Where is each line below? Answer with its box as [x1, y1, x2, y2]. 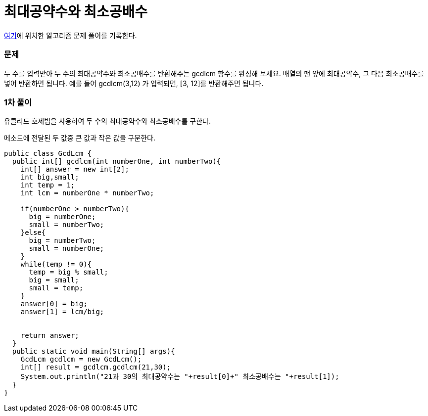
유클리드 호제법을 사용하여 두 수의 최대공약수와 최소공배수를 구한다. [4, 117, 211, 126]
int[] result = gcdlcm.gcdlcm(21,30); [20, 363, 171, 371]
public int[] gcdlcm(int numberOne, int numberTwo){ [12, 157, 221, 166]
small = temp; [29, 284, 84, 292]
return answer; [20, 331, 79, 340]
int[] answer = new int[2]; [20, 165, 129, 174]
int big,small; [20, 173, 79, 182]
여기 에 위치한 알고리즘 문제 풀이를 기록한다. [4, 31, 137, 40]
